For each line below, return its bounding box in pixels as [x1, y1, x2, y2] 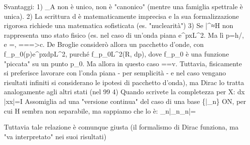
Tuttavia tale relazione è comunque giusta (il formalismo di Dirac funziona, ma [4, 122, 239, 132]
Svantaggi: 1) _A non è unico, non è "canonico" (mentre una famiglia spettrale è [4, 1, 243, 11]
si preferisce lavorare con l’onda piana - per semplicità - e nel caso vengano [4, 68, 226, 78]
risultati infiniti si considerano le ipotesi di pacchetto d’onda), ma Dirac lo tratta [4, 77, 244, 87]
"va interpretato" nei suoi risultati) [4, 131, 107, 141]
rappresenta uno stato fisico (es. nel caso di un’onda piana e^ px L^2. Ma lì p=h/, [4, 29, 244, 40]
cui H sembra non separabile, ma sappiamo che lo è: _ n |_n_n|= [4, 105, 196, 116]
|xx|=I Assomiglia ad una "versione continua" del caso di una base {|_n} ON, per [4, 96, 246, 106]
